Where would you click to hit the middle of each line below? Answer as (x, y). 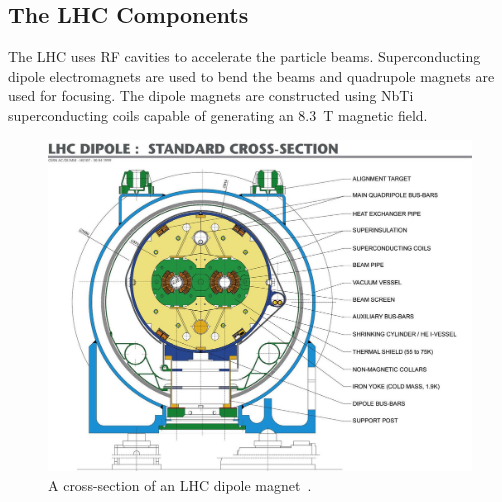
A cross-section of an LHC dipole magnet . (180, 484)
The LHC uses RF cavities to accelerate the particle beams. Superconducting (244, 56)
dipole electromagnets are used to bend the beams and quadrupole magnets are (251, 75)
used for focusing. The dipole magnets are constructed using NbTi (211, 95)
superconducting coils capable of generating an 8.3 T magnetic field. (218, 114)
